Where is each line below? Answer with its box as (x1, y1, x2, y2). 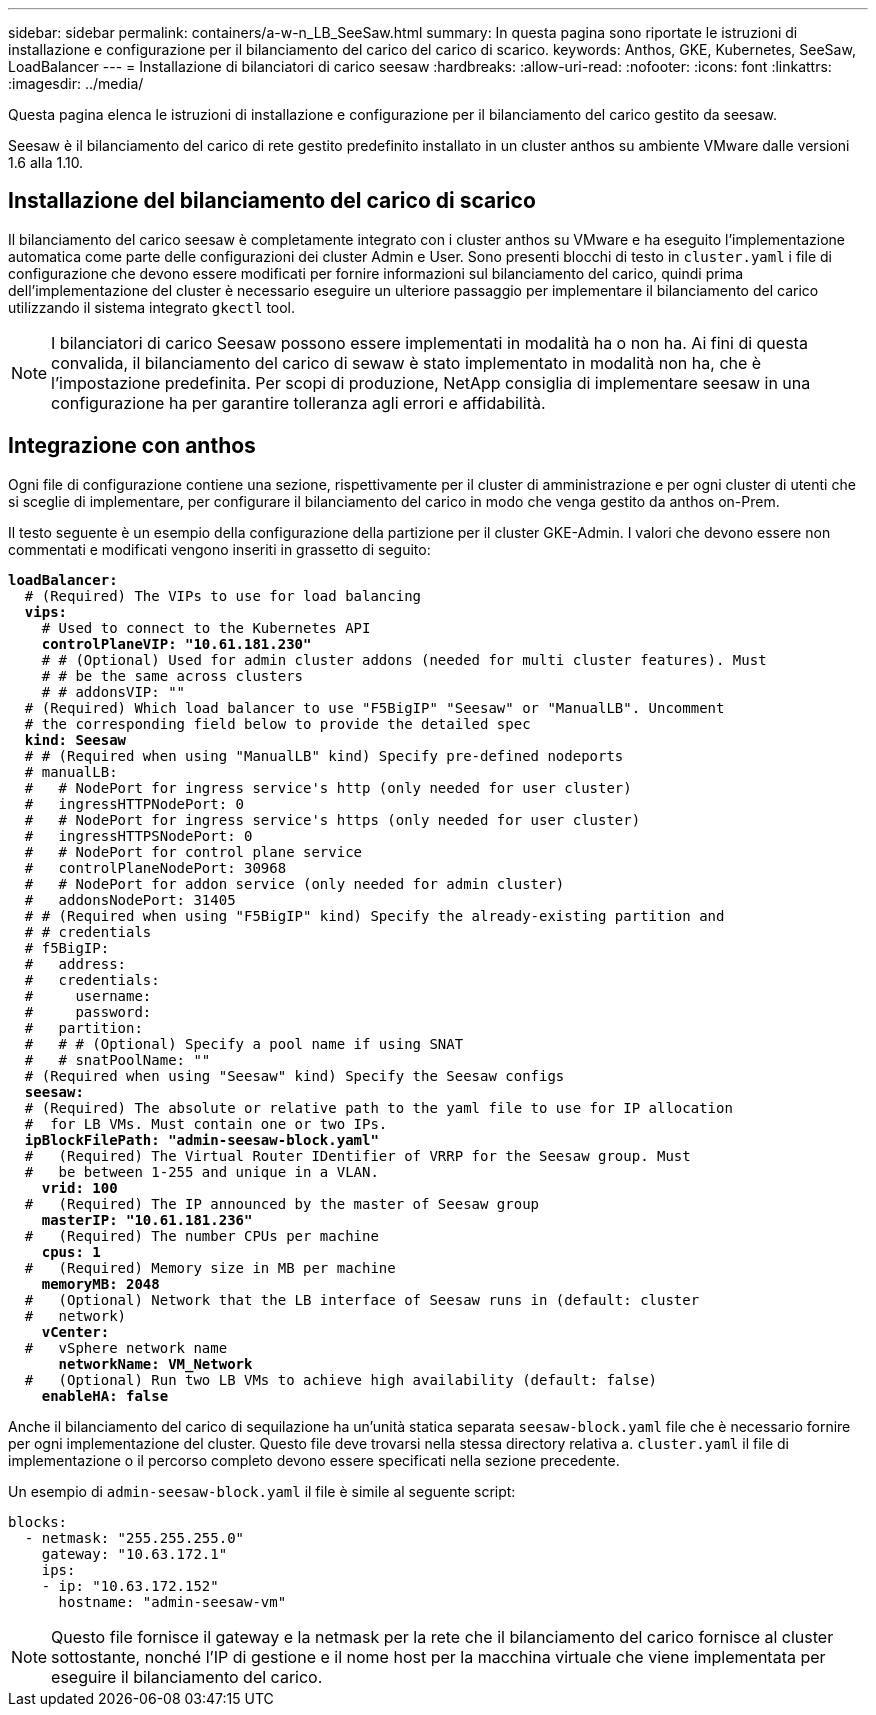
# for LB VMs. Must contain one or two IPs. (24, 1115, 388, 1132)
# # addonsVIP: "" (41, 683, 186, 700)
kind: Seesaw (24, 731, 127, 748)
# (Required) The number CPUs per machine (24, 1227, 379, 1244)
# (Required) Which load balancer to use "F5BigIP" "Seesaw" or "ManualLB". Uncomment (24, 699, 725, 716)
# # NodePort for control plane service (24, 843, 363, 860)
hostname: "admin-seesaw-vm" (58, 1593, 287, 1610)
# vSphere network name (24, 1339, 228, 1356)
